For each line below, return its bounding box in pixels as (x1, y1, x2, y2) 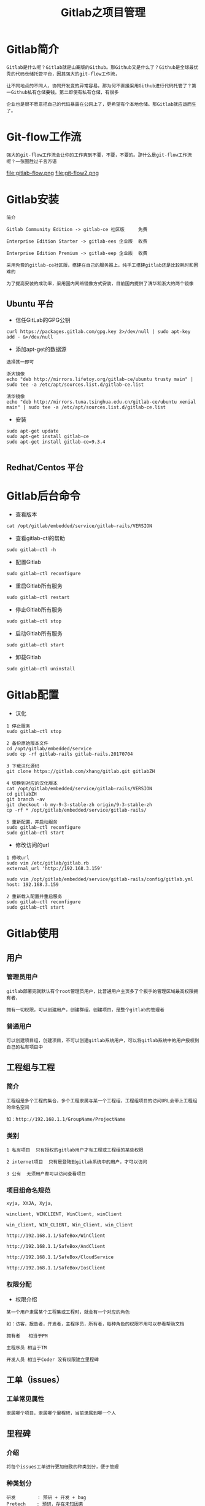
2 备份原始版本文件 (6, 740, 49, 747)
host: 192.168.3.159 (6, 881, 60, 888)
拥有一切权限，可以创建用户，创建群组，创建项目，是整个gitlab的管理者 (6, 1006, 164, 1013)
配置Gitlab (15, 558, 42, 565)
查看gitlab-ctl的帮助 (15, 534, 66, 541)
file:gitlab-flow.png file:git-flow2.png (6, 169, 99, 176)
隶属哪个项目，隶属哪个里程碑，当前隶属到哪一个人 (6, 1410, 117, 1416)
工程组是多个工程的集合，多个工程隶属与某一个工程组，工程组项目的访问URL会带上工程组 (6, 1097, 198, 1104)
